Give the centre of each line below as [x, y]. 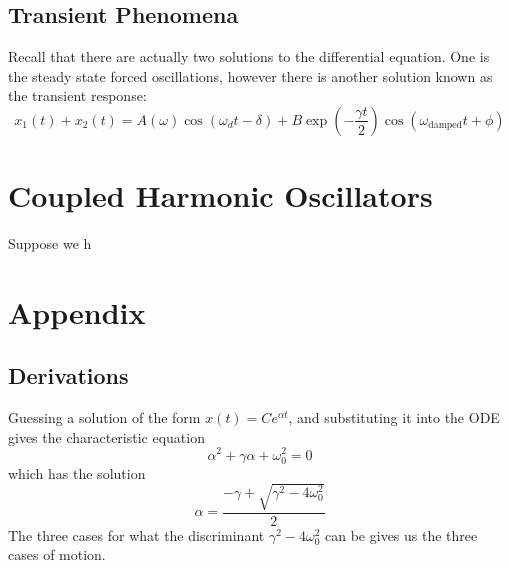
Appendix [77, 311]
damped [445, 125]
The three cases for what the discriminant [136, 534]
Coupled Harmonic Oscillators [220, 195]
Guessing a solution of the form [104, 417]
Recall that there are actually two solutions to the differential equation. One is [249, 56]
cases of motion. [57, 554]
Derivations [68, 375]
